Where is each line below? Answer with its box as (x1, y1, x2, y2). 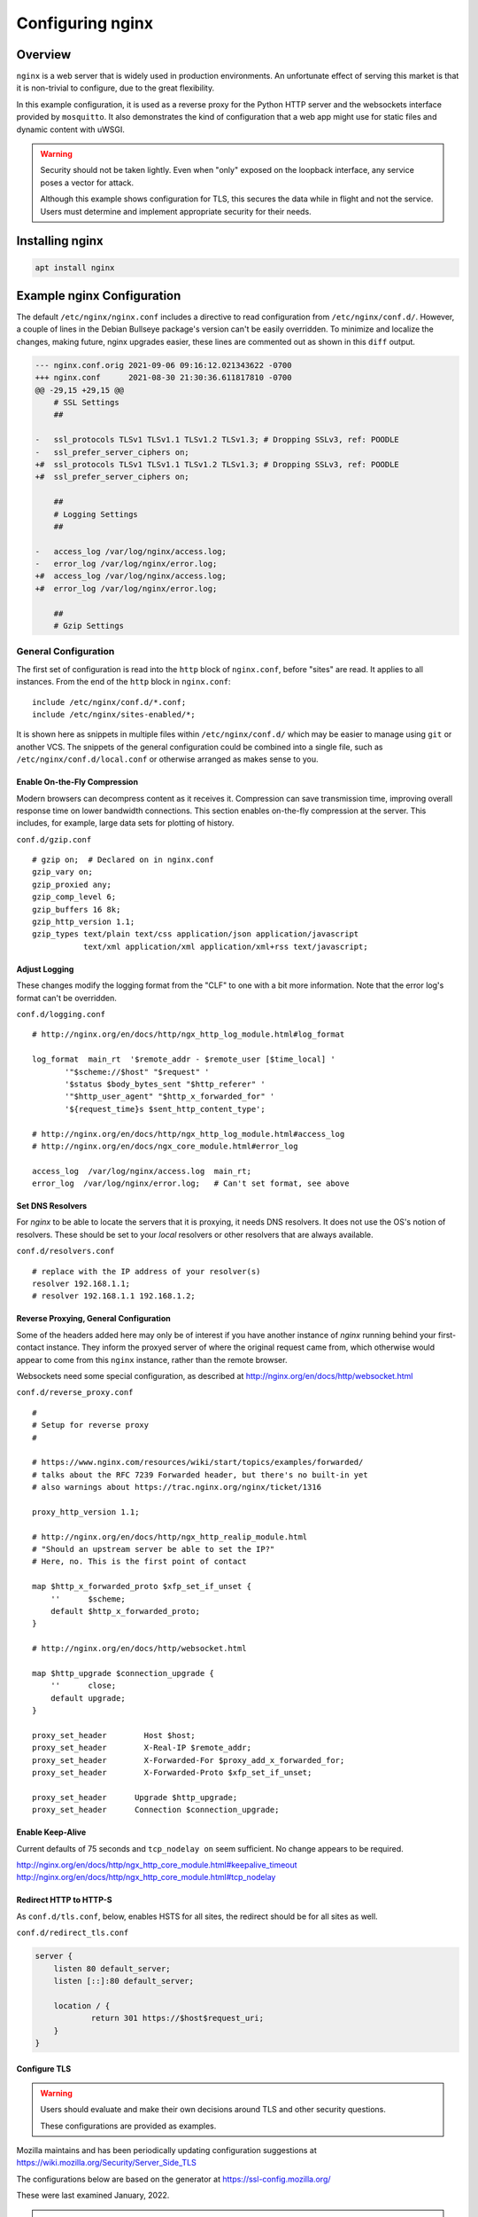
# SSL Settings (53, 397, 119, 408)
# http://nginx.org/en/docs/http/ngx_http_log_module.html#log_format (32, 1030, 345, 1039)
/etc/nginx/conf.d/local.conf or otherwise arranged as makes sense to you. (16, 754, 319, 764)
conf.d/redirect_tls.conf (16, 1928, 129, 1938)
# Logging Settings (53, 509, 139, 519)
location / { (53, 2001, 111, 2010)
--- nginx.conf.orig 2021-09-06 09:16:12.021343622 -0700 (35, 360, 292, 370)
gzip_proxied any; (32, 879, 112, 889)
